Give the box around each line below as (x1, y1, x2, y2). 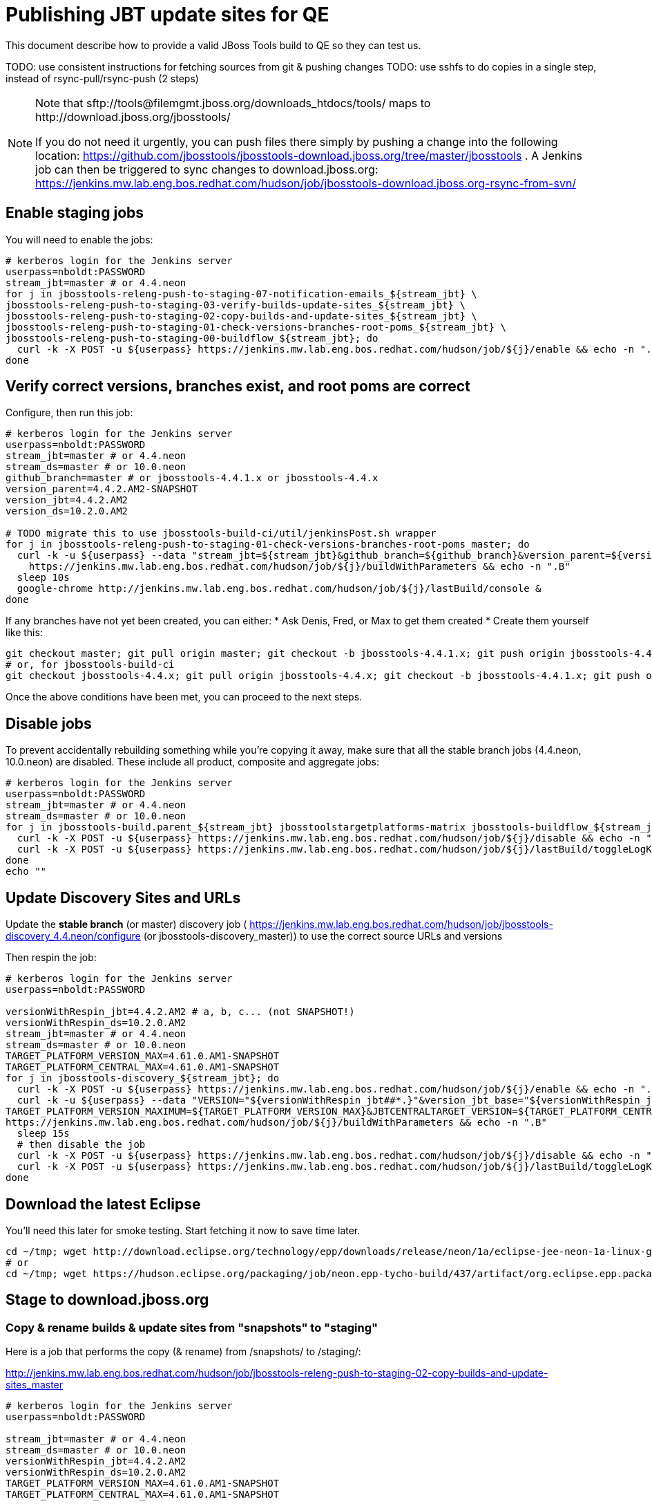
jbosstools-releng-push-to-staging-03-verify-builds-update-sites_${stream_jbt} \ (6, 299, 466, 310)
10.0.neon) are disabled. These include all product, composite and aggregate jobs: (6, 756, 379, 768)
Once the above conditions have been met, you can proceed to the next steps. (6, 691, 363, 703)
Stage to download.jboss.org (6, 1291, 209, 1309)
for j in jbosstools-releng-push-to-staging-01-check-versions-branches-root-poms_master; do (6, 539, 530, 550)
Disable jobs (6, 714, 92, 732)
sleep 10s (17, 572, 70, 584)
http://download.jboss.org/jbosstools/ (35, 109, 231, 124)
